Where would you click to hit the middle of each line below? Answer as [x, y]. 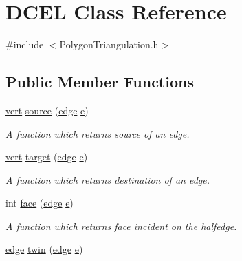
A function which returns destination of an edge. [108, 179]
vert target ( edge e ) [47, 157]
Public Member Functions [100, 82]
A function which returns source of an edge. [98, 133]
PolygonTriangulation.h [109, 44]
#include [25, 44]
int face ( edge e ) [40, 203]
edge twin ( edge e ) [44, 249]
